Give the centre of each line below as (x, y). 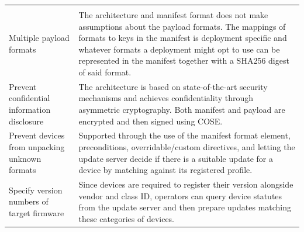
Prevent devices (37, 135)
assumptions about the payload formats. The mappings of (182, 26)
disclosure (26, 121)
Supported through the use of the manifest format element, (184, 135)
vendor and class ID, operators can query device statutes (180, 195)
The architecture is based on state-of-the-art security (173, 86)
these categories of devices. (127, 218)
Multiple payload (39, 38)
